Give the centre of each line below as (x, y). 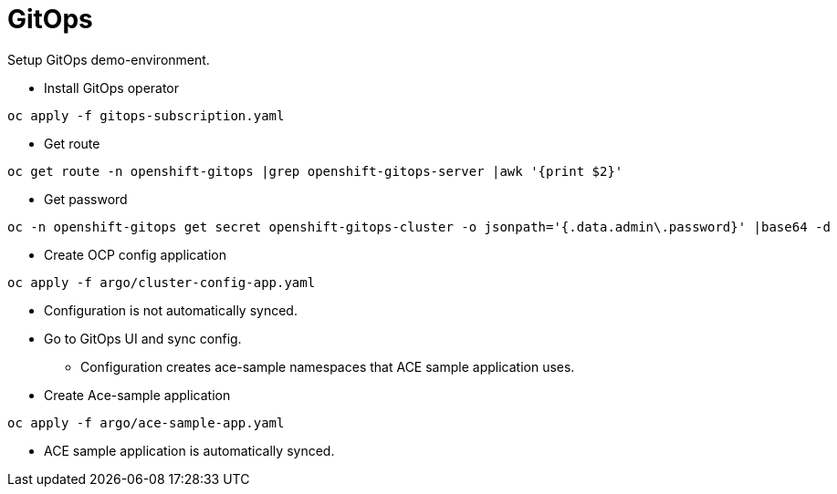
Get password (86, 199)
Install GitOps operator (112, 87)
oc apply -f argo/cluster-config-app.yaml (162, 282)
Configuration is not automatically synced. (171, 310)
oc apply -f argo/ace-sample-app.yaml (146, 422)
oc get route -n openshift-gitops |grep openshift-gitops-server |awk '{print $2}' (315, 171)
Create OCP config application (135, 254)
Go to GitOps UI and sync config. (143, 338)
